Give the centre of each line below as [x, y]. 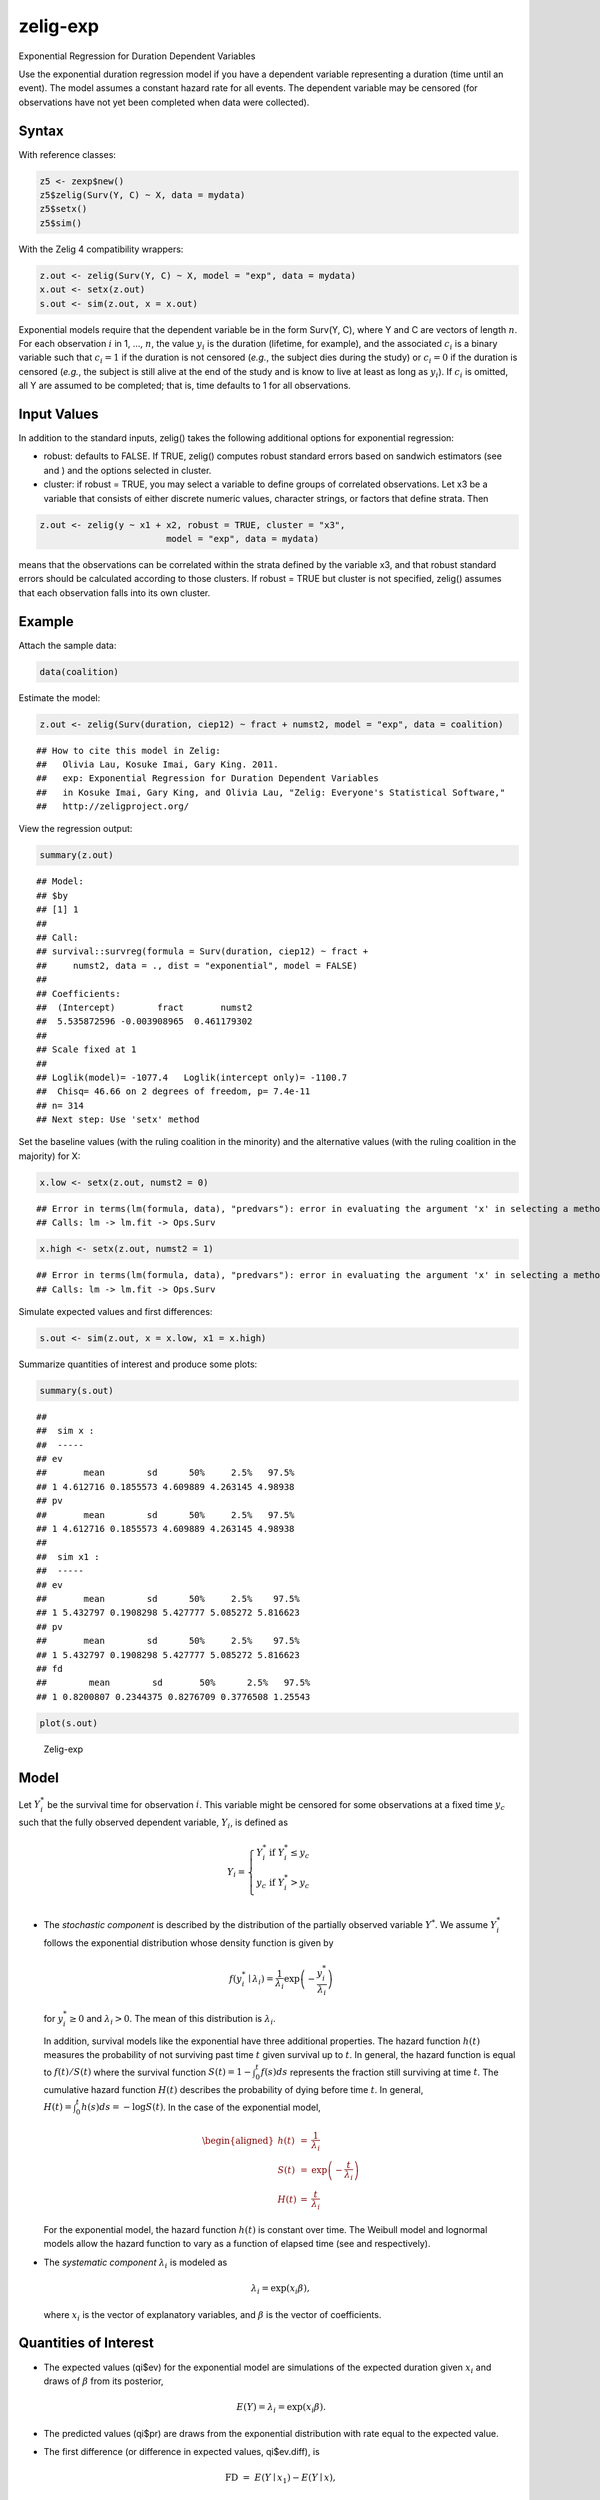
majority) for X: [49, 1156]
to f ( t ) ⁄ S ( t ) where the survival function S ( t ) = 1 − [147, 2072]
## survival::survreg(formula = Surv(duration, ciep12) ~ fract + [202, 951]
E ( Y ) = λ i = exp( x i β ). [281, 2408]
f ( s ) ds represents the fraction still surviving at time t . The [379, 2072]
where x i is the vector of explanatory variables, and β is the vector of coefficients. [212, 2315]
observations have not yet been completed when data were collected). [164, 102]
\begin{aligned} [238, 2141]
